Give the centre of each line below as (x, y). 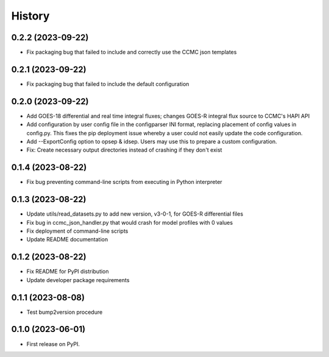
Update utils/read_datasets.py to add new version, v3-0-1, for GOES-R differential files (135, 214)
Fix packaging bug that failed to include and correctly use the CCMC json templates (132, 52)
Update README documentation (67, 239)
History (30, 16)
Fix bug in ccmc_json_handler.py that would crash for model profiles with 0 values (130, 222)
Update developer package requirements (78, 280)
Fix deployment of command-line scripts (77, 231)
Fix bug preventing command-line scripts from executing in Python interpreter (124, 182)
